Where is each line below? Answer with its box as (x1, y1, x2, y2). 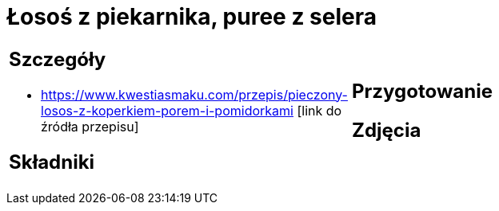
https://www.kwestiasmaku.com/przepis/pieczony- (41, 86, 348, 103)
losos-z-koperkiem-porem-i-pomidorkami (41, 102, 293, 119)
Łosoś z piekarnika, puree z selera (6, 3, 377, 30)
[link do (297, 102, 342, 119)
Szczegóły (9, 47, 106, 71)
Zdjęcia (352, 118, 421, 142)
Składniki (9, 150, 95, 174)
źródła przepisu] (41, 118, 139, 135)
